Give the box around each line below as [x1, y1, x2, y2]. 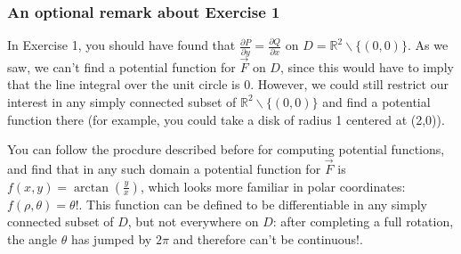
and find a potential [322, 92, 431, 111]
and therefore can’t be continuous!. [173, 229, 363, 248]
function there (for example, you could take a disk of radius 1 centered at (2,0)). [7, 110, 445, 128]
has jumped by [70, 229, 152, 248]
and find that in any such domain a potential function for [7, 159, 321, 177]
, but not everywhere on [127, 212, 259, 231]
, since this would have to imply [279, 57, 454, 76]
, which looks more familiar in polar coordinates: [140, 176, 406, 195]
